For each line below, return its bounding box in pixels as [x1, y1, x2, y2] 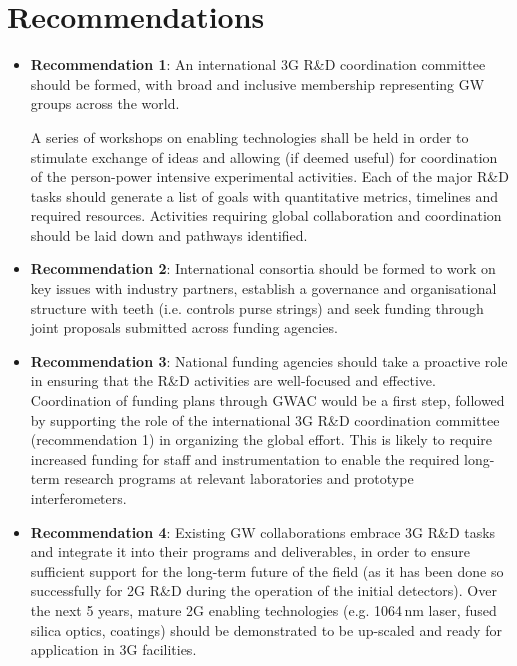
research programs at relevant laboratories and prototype [64, 468, 414, 489]
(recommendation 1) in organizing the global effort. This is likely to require [30, 429, 492, 450]
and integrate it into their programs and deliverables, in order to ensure [30, 541, 471, 562]
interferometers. [30, 488, 127, 508]
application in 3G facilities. [30, 639, 197, 660]
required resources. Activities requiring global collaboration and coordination [30, 205, 502, 226]
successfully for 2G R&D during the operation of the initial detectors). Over [30, 580, 497, 601]
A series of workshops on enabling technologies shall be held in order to [30, 126, 469, 147]
